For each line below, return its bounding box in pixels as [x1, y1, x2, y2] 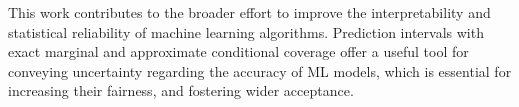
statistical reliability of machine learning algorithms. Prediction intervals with [8, 21, 484, 42]
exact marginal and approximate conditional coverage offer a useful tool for [8, 41, 469, 62]
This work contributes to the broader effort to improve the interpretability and [8, 2, 491, 22]
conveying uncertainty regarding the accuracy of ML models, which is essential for [8, 60, 512, 81]
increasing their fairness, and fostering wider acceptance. [8, 80, 354, 101]
